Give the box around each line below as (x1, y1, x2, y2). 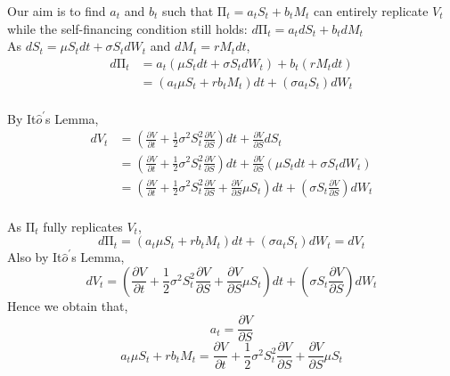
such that (161, 2, 214, 20)
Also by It (7, 248, 62, 266)
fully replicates (43, 217, 123, 235)
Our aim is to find (7, 2, 106, 20)
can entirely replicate (313, 2, 429, 20)
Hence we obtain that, (7, 296, 128, 315)
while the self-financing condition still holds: (7, 19, 248, 37)
